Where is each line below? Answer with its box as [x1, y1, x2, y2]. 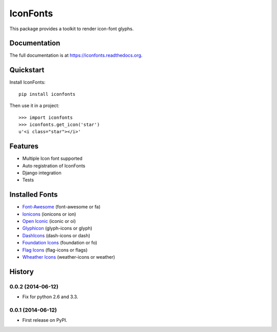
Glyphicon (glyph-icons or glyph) [22, 225, 92, 232]
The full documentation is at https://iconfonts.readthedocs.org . [9, 52, 143, 58]
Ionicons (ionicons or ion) [22, 211, 76, 217]
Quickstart [9, 66, 45, 74]
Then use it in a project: [9, 102, 60, 109]
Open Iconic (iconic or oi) [22, 218, 76, 224]
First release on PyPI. [22, 317, 68, 323]
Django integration [22, 170, 62, 176]
